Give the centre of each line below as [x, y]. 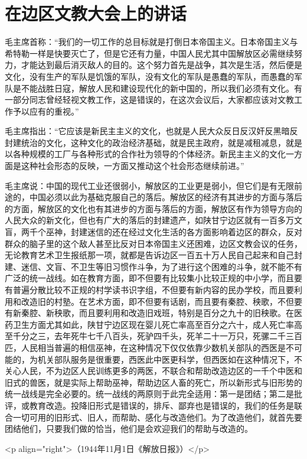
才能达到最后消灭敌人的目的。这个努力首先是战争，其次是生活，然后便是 [161, 65]
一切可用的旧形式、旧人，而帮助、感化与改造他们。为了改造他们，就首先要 [157, 417]
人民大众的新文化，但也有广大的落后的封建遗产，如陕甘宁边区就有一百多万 [149, 220]
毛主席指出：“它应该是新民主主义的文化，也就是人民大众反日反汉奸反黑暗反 [151, 131]
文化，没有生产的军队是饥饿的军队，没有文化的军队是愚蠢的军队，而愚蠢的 [149, 76]
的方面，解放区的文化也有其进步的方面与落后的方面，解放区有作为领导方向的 [153, 208]
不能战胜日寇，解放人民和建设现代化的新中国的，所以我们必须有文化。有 [161, 88]
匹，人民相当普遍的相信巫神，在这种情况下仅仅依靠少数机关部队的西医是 [145, 347]
